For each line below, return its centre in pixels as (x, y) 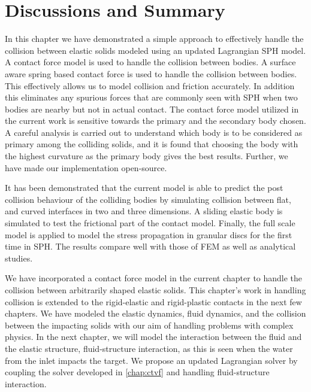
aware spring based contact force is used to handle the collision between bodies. (151, 73)
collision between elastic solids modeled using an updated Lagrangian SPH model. (155, 50)
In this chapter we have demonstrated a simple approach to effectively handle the (154, 39)
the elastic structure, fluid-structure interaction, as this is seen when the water (149, 348)
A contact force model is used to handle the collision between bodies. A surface (150, 62)
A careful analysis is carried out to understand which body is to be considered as (154, 132)
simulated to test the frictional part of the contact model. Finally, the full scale (150, 223)
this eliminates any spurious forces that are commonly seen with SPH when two (151, 97)
